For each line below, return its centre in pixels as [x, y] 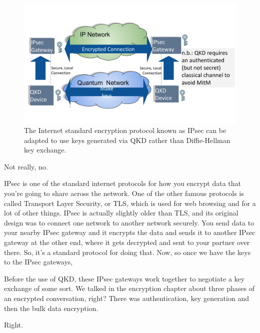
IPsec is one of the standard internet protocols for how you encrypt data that [122, 183]
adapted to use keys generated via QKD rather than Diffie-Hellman [127, 140]
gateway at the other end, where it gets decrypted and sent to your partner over [127, 242]
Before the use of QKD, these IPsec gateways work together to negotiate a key [124, 278]
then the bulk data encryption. [51, 308]
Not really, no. [26, 166]
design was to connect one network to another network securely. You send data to [129, 222]
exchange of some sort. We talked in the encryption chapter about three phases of [129, 288]
